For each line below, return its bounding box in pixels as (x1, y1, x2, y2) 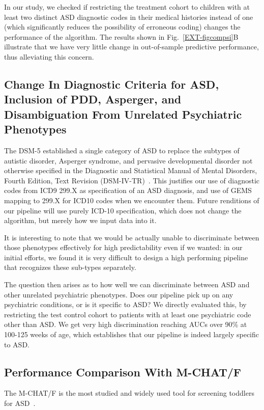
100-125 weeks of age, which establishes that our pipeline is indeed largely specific (4, 329, 259, 340)
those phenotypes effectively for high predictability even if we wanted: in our (4, 242, 243, 253)
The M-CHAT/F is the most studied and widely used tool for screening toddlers (4, 388, 254, 398)
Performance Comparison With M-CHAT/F (4, 364, 242, 379)
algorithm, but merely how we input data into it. (4, 215, 157, 226)
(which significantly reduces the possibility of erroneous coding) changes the (4, 21, 241, 32)
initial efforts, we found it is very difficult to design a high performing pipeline (4, 252, 248, 262)
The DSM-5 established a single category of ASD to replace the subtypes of (4, 145, 240, 155)
